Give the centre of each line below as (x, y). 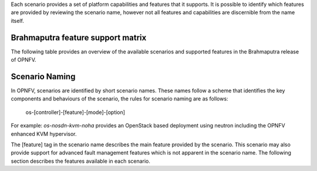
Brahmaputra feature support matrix (79, 37)
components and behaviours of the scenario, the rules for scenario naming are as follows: (119, 99)
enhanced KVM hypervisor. (44, 134)
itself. (18, 21)
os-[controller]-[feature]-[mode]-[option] (75, 112)
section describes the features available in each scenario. (81, 161)
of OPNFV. (23, 60)
